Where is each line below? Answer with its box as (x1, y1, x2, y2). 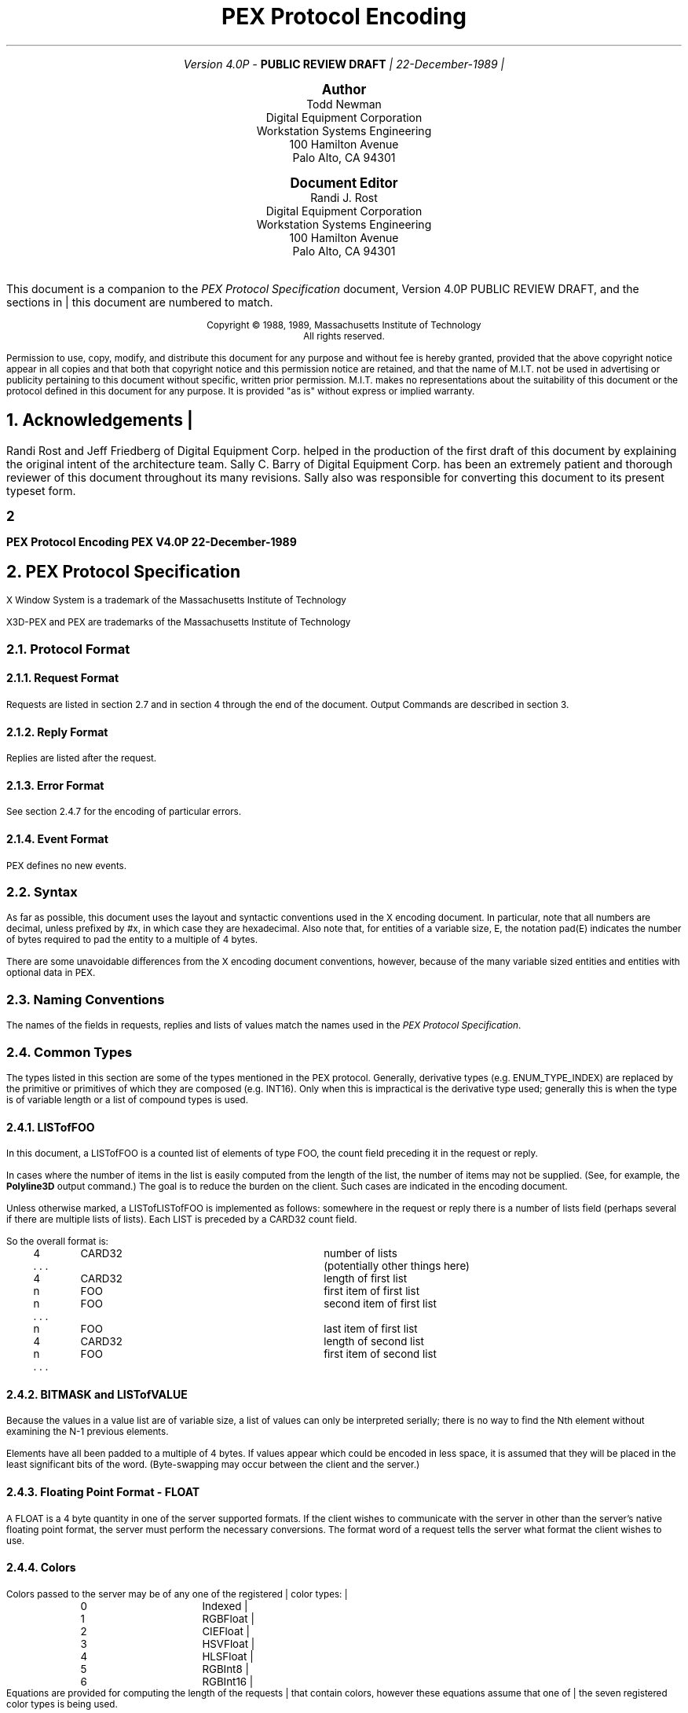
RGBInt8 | (202, 1662, 249, 1675)
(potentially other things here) (324, 1260, 470, 1273)
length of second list (324, 1335, 424, 1348)
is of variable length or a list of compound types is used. (6, 1094, 249, 1106)
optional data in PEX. (6, 967, 96, 979)
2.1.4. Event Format (6, 832, 108, 846)
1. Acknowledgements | (6, 410, 193, 431)
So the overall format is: (6, 1236, 108, 1248)
